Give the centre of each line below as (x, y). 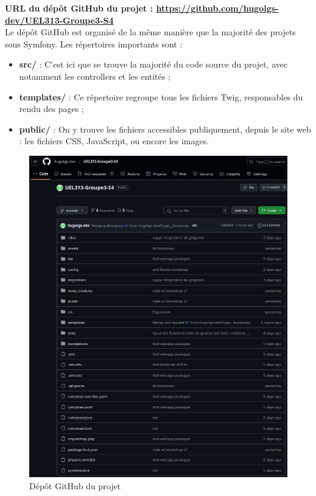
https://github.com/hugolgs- (217, 8)
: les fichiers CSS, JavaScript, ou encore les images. (114, 141)
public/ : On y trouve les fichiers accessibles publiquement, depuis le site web (165, 129)
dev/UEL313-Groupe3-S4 (59, 20)
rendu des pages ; (51, 109)
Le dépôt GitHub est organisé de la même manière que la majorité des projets (150, 32)
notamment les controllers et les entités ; (95, 76)
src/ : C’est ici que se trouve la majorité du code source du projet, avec (153, 64)
